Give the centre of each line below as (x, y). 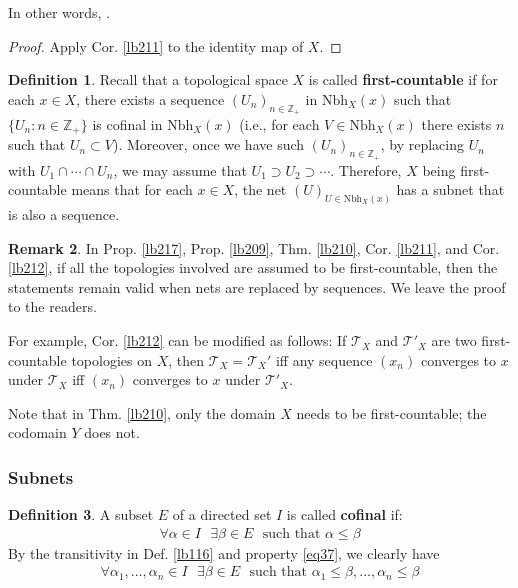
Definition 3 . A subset (81, 514)
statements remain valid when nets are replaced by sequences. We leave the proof (257, 286)
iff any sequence (324, 359)
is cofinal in (127, 123)
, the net (260, 189)
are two (454, 340)
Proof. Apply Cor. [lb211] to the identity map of (156, 45)
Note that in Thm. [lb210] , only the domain (142, 412)
